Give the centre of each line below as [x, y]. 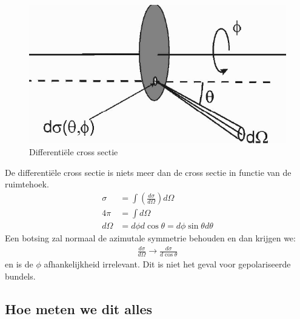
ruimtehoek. [27, 184]
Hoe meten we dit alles [79, 308]
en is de [19, 264]
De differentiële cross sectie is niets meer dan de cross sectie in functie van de [148, 172]
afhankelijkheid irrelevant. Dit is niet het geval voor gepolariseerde [167, 264]
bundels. [20, 276]
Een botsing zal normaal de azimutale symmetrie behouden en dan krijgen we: [150, 238]
